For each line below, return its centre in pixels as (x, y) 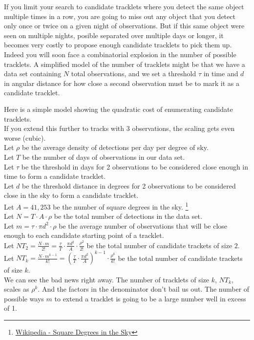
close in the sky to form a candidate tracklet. (71, 195)
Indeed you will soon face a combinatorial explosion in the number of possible (120, 54)
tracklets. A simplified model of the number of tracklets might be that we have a (125, 64)
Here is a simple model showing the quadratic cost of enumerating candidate (118, 109)
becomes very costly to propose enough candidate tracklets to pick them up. (118, 45)
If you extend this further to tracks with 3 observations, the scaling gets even (119, 128)
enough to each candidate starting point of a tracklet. (84, 235)
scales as (17, 289)
